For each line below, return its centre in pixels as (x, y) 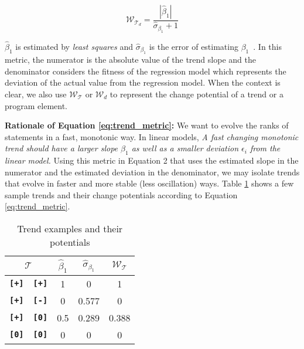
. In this (267, 46)
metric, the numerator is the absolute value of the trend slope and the (130, 60)
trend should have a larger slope (62, 148)
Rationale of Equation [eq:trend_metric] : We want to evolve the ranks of (147, 125)
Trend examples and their (70, 229)
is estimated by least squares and (74, 46)
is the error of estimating (194, 46)
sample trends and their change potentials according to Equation (121, 194)
